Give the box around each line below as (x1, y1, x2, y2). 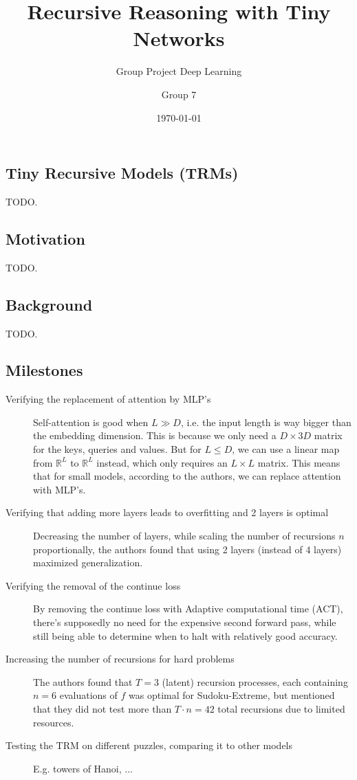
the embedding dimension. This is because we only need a (33, 428, 277, 443)
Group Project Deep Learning (116, 64, 242, 78)
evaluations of (59, 688, 118, 702)
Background (6, 293, 93, 315)
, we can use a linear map (232, 442, 340, 456)
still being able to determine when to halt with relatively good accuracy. (33, 628, 338, 643)
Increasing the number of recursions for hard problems (6, 651, 235, 666)
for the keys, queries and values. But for (33, 442, 202, 456)
